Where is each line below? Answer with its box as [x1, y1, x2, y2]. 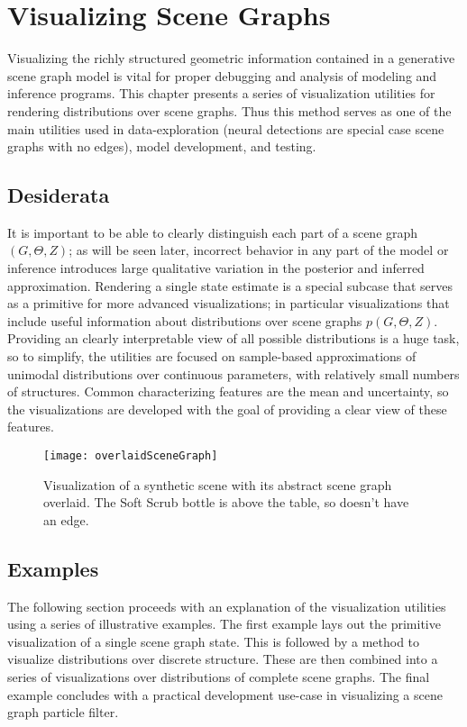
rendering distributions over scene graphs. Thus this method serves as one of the [7, 101, 452, 120]
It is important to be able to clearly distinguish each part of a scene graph [7, 223, 418, 241]
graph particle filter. [7, 703, 119, 722]
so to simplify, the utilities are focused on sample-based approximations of [7, 347, 417, 366]
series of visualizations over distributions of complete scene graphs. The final [7, 668, 430, 686]
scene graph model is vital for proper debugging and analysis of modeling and [7, 66, 437, 85]
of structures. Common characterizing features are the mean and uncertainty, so [7, 382, 449, 401]
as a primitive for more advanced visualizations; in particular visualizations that [7, 294, 450, 313]
